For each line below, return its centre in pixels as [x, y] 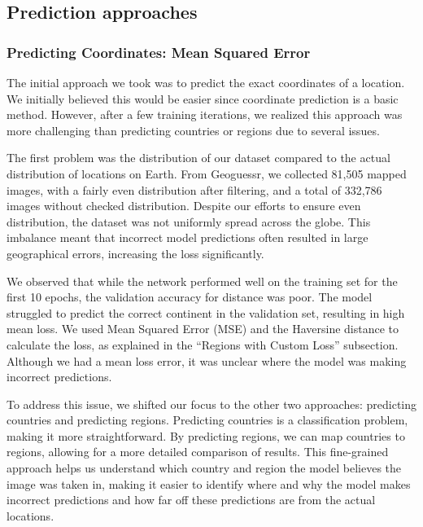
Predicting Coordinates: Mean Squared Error [159, 52]
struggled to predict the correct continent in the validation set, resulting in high [206, 312]
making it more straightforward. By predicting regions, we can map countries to [206, 435]
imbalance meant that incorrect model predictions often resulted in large [188, 237]
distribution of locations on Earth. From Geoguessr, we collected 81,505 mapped [207, 173]
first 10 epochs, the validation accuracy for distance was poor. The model [190, 297]
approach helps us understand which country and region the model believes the [204, 468]
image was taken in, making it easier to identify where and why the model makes [209, 483]
